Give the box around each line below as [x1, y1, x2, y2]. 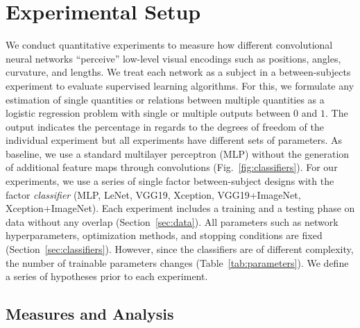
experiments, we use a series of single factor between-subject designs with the [6, 174, 334, 188]
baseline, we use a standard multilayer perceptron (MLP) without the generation [6, 146, 350, 161]
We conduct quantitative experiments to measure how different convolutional [6, 38, 333, 52]
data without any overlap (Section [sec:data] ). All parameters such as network [6, 214, 338, 229]
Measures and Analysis [6, 303, 174, 325]
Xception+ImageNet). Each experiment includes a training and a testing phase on [6, 201, 355, 215]
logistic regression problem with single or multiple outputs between [6, 106, 291, 120]
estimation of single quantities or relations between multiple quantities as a [6, 92, 325, 106]
